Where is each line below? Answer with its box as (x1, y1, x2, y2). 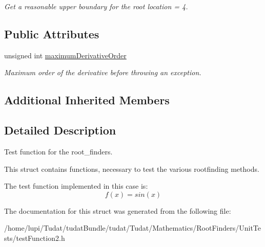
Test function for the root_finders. (4, 146, 113, 156)
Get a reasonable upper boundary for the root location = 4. (4, 1, 188, 11)
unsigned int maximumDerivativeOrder (4, 50, 127, 60)
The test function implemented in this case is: (4, 181, 148, 191)
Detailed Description (4, 122, 116, 138)
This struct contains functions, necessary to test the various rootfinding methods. (4, 163, 259, 174)
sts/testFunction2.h (4, 232, 65, 243)
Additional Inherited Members (4, 92, 170, 108)
